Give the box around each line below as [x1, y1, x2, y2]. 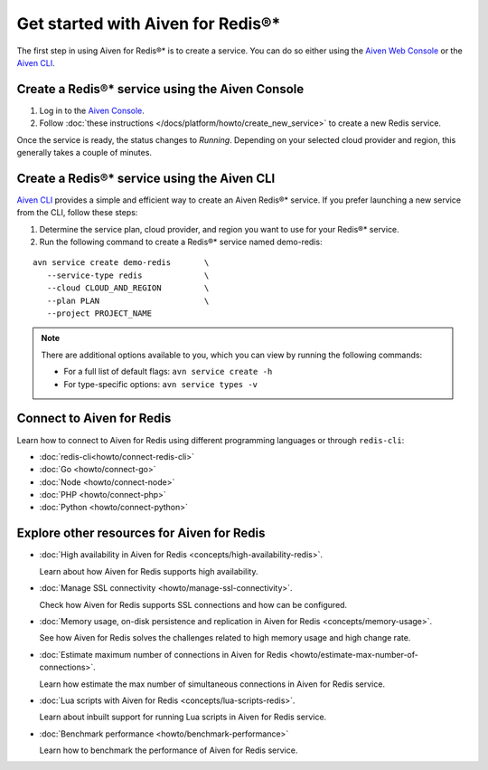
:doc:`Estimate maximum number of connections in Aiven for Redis [39, 649, 288, 660]
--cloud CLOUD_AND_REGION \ [46, 283, 210, 293]
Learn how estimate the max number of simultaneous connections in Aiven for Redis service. [39, 679, 386, 689]
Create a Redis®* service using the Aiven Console [16, 81, 305, 97]
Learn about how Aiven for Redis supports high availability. [39, 566, 258, 576]
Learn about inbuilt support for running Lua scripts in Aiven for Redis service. [39, 711, 327, 723]
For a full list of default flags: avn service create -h [63, 366, 273, 377]
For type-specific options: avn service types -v [63, 378, 258, 389]
